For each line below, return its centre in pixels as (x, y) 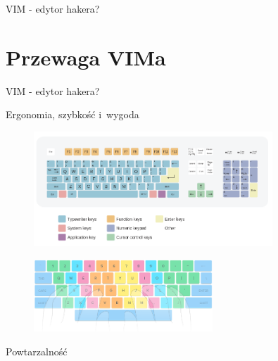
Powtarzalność (37, 351)
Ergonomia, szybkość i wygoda (72, 114)
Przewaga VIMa (86, 57)
